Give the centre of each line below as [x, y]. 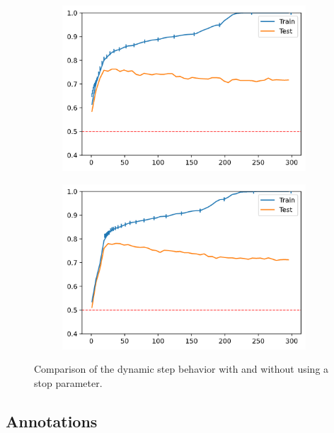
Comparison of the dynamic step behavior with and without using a [182, 369]
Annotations [52, 421]
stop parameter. [68, 382]
